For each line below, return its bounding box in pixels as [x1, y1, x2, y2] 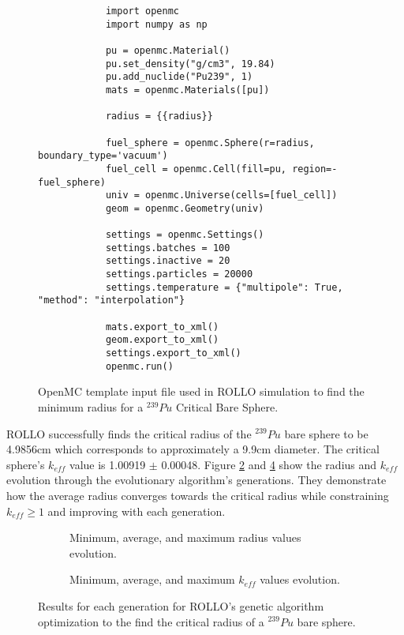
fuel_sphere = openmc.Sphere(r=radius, [105, 137, 315, 148]
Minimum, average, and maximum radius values [69, 529, 301, 546]
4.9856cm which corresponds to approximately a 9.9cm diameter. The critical [6, 441, 380, 457]
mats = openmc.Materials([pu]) [105, 84, 270, 96]
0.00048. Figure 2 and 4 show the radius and [161, 456, 377, 472]
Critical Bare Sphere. [176, 398, 279, 415]
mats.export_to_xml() [105, 321, 219, 333]
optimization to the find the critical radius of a [38, 613, 264, 629]
